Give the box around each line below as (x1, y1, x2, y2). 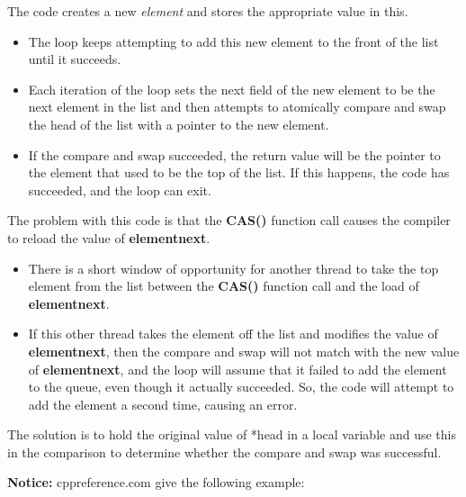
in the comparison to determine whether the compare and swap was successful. (7, 442, 442, 461)
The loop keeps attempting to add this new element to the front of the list (28, 32, 439, 50)
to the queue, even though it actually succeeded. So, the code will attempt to (28, 377, 454, 396)
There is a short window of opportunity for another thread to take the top (28, 258, 439, 277)
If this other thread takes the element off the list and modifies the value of (28, 324, 438, 343)
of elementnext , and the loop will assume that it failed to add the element (28, 359, 447, 378)
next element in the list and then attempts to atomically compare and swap (28, 97, 446, 116)
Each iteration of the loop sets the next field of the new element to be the (28, 79, 435, 98)
